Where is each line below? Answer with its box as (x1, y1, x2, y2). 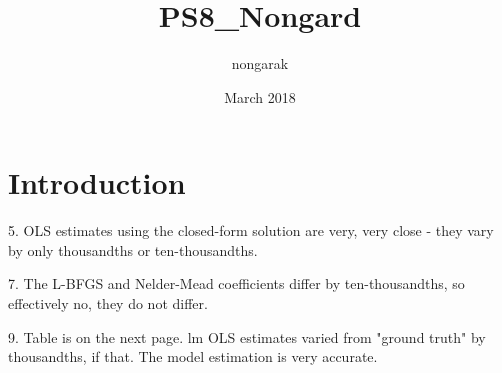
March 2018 (224, 86, 296, 107)
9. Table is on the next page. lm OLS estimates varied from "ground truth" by (8, 326, 486, 347)
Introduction (8, 162, 186, 203)
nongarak (231, 53, 289, 74)
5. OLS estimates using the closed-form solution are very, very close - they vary (8, 220, 494, 241)
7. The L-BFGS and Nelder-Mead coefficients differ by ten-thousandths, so (8, 273, 465, 294)
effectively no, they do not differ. (8, 293, 208, 314)
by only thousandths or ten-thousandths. (8, 239, 258, 260)
